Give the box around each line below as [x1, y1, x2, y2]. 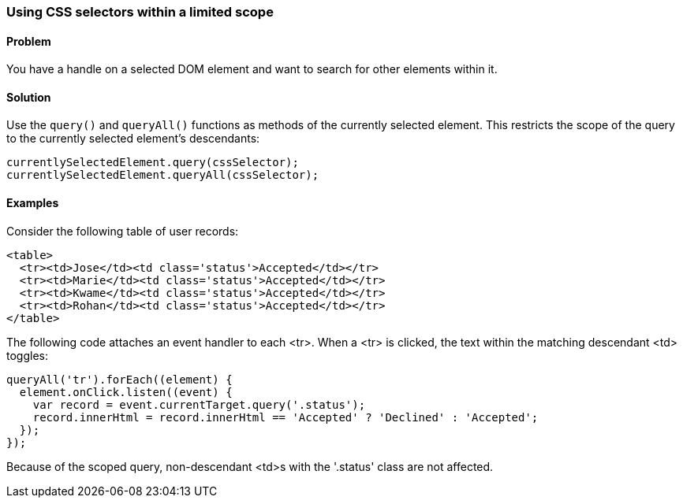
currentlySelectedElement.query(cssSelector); [6, 156, 299, 169]
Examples [6, 196, 59, 210]
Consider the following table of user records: [6, 224, 239, 238]
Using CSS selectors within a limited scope [6, 4, 274, 20]
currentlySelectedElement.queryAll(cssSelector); [6, 169, 319, 182]
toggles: [6, 348, 48, 362]
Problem [6, 34, 51, 48]
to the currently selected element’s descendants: [6, 132, 260, 146]
